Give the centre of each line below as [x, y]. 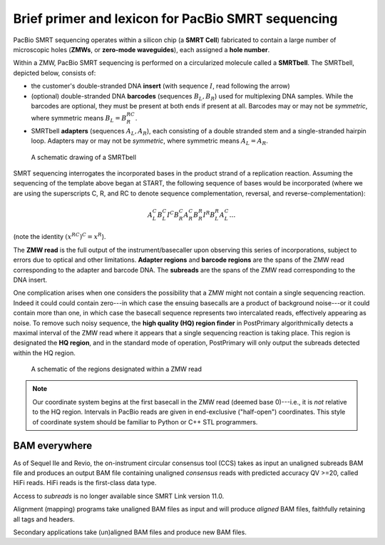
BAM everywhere [53, 446]
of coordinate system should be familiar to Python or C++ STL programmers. [145, 422]
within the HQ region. [45, 352]
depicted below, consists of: [55, 73]
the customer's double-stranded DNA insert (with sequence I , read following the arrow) [160, 86]
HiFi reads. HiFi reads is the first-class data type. [85, 483]
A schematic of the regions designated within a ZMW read [117, 369]
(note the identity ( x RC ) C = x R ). [60, 236]
